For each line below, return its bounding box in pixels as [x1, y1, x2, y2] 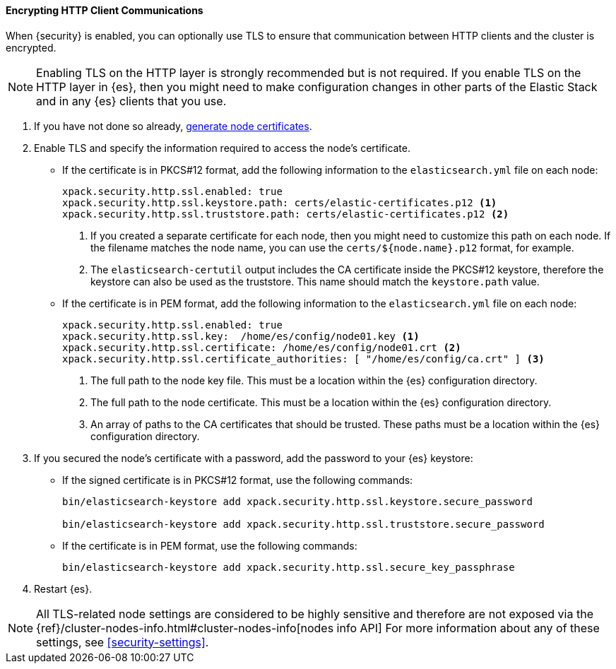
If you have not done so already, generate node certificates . [34, 119, 312, 132]
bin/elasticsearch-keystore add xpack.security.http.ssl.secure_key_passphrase [62, 561, 515, 573]
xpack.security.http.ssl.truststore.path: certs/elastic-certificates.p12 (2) [62, 208, 509, 220]
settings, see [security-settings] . [36, 634, 209, 649]
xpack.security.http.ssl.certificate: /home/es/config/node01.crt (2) [62, 341, 461, 353]
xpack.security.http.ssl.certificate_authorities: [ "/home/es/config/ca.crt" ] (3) [62, 353, 545, 365]
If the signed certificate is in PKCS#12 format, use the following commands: [62, 473, 413, 486]
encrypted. [6, 41, 57, 54]
